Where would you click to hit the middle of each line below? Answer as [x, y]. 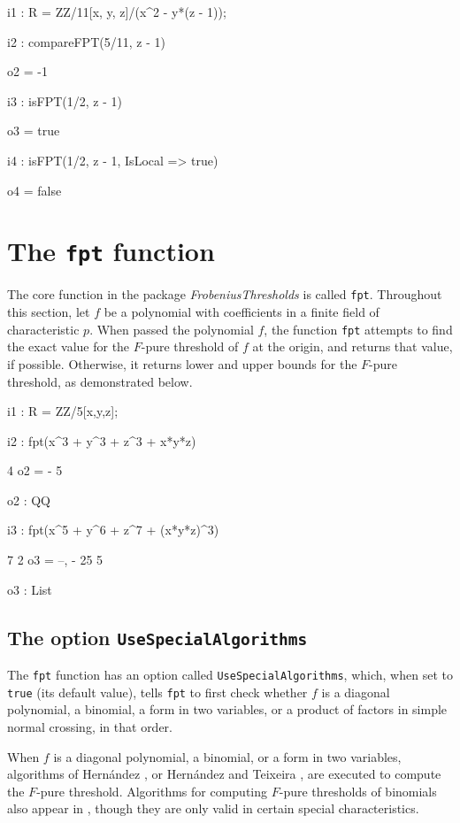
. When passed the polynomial [172, 329]
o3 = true [34, 131]
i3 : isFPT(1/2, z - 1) [65, 100]
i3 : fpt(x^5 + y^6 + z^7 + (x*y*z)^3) [113, 530]
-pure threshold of [190, 346]
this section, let [49, 312]
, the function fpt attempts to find [358, 329]
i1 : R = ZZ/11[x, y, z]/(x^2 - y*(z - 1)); [117, 12]
